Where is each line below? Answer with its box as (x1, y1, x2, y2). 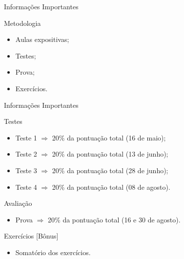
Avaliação (4, 198, 32, 208)
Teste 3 (15, 165, 37, 175)
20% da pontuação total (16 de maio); (52, 132, 166, 142)
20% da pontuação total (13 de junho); (52, 149, 168, 159)
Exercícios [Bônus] (4, 231, 59, 241)
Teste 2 (15, 149, 37, 159)
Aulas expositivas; (15, 34, 69, 44)
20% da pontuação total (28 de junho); (52, 165, 168, 175)
